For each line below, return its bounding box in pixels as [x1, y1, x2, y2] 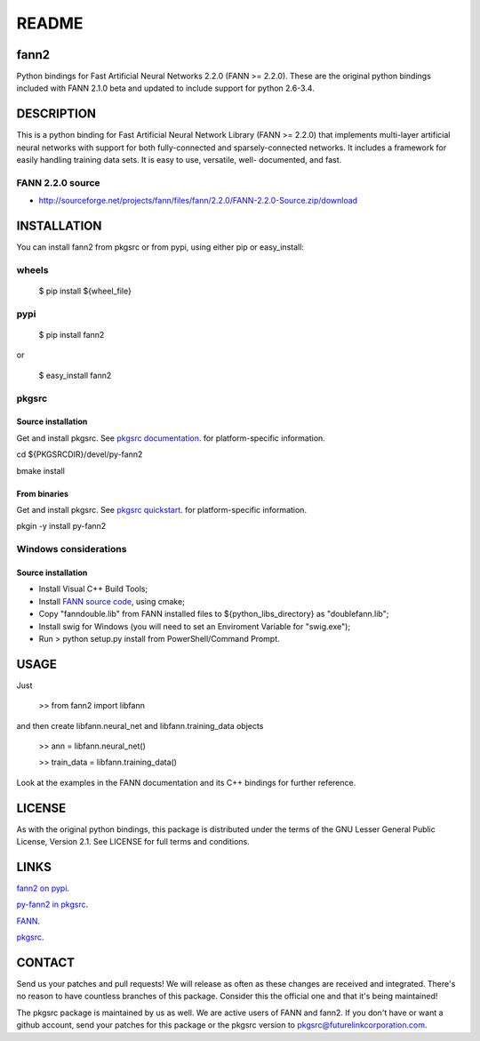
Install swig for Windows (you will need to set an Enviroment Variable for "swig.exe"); [38, 621, 351, 631]
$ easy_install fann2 [38, 370, 112, 380]
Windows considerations [16, 543, 127, 556]
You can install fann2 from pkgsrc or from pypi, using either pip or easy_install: [16, 242, 304, 252]
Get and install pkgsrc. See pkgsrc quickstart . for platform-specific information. [16, 505, 307, 515]
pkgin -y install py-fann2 [16, 521, 107, 532]
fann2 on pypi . [16, 883, 70, 893]
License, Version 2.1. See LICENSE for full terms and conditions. [16, 837, 251, 847]
